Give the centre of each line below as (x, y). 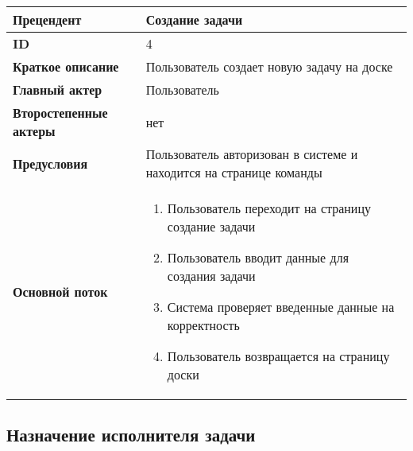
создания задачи (211, 276)
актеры (34, 131)
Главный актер (58, 89)
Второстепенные (60, 113)
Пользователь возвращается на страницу (278, 356)
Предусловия (50, 163)
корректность (203, 325)
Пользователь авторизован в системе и (252, 154)
